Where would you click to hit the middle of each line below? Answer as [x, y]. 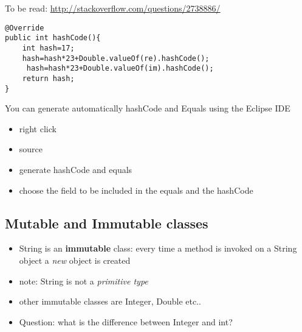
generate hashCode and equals [76, 169]
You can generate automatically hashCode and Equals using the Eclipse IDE [148, 108]
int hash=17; [48, 48]
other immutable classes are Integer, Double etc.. [110, 301]
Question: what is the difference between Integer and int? [126, 321]
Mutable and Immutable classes [107, 223]
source [31, 149]
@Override [25, 28]
